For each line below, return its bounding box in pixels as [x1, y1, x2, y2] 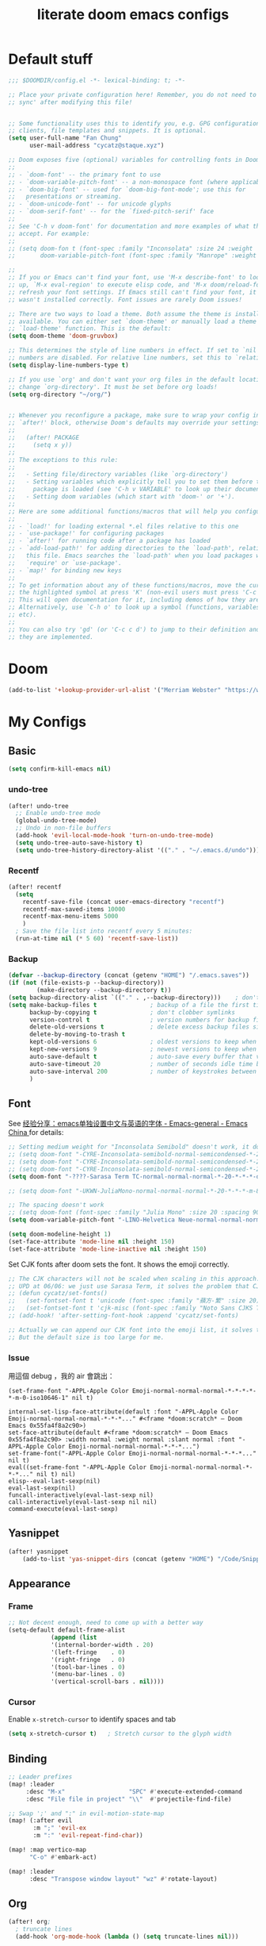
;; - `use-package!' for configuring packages [8, 529, 165, 537]
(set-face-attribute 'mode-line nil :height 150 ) [8, 1237, 176, 1245]
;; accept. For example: [8, 229, 90, 237]
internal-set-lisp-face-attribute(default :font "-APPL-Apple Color [8, 1408, 239, 1416]
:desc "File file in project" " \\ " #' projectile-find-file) [25, 1795, 232, 1803]
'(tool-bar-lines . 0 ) [50, 1663, 126, 1671]
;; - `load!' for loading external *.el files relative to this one [8, 522, 239, 530]
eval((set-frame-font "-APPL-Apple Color [8, 1463, 147, 1471]
